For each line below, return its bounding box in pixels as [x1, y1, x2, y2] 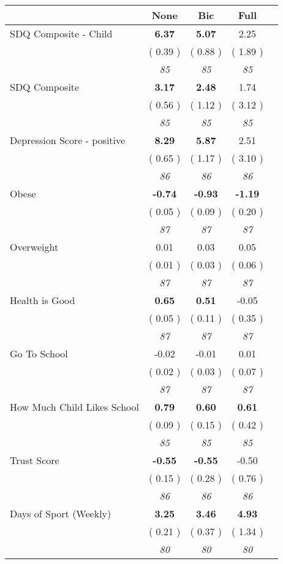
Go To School [10, 346, 68, 360]
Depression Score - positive [10, 133, 126, 147]
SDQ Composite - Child [10, 26, 113, 40]
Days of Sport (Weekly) [10, 506, 111, 520]
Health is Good [10, 293, 75, 307]
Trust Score [10, 453, 59, 467]
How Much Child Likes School [10, 400, 139, 414]
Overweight [10, 240, 59, 254]
